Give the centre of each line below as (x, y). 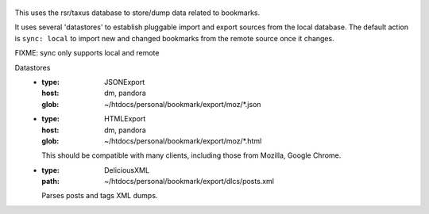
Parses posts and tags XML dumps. (100, 196)
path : (50, 182)
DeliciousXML (127, 170)
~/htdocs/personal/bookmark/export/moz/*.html (183, 141)
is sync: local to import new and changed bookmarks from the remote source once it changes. (174, 38)
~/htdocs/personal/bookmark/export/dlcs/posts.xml (189, 182)
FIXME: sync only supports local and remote (87, 53)
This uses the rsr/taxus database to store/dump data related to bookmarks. (137, 13)
